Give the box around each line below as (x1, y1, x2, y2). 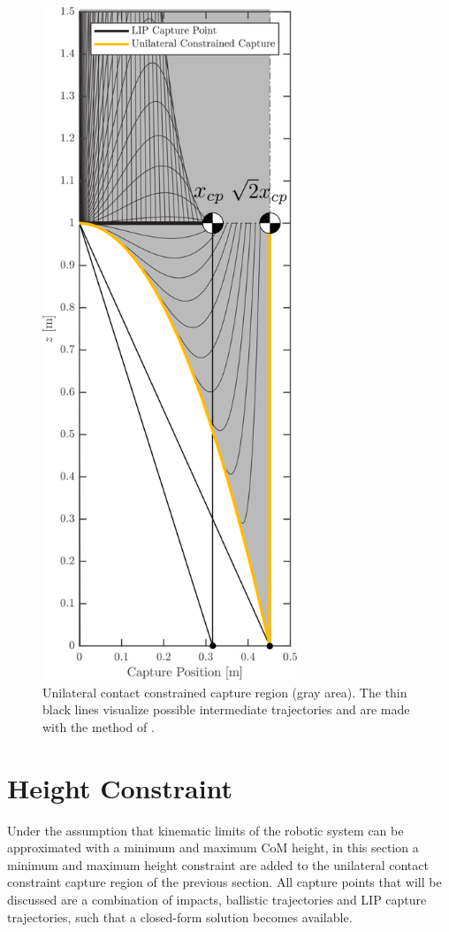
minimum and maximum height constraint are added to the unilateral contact (7, 855, 429, 874)
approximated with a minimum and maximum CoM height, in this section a (7, 838, 419, 857)
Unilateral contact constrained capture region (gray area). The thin (42, 682, 407, 701)
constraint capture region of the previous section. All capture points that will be (7, 873, 442, 891)
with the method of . (42, 717, 155, 736)
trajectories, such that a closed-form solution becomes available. (7, 907, 353, 926)
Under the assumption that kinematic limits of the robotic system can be (7, 820, 404, 839)
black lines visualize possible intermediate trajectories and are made (42, 700, 410, 719)
